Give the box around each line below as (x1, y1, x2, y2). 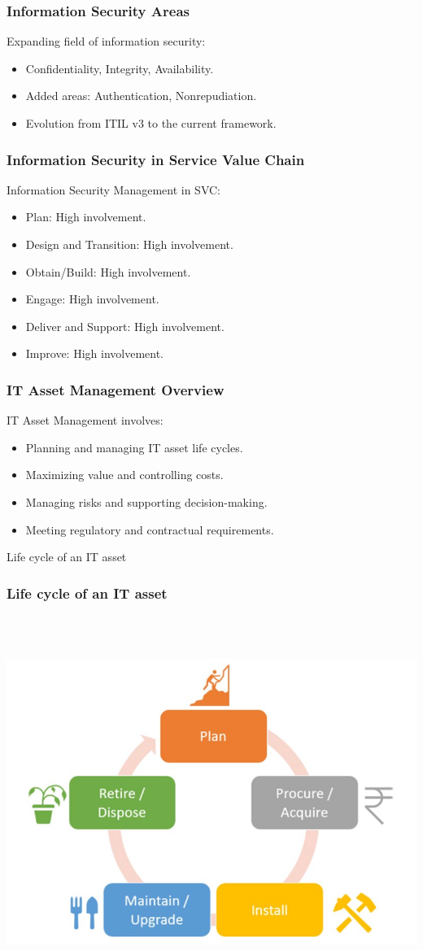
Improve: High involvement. (25, 345, 164, 362)
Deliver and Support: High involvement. (25, 317, 225, 334)
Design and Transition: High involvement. (25, 236, 233, 252)
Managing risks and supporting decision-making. (25, 493, 268, 510)
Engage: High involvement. (25, 290, 159, 307)
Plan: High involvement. (25, 208, 146, 225)
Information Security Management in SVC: (7, 181, 220, 198)
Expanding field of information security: (7, 33, 206, 50)
